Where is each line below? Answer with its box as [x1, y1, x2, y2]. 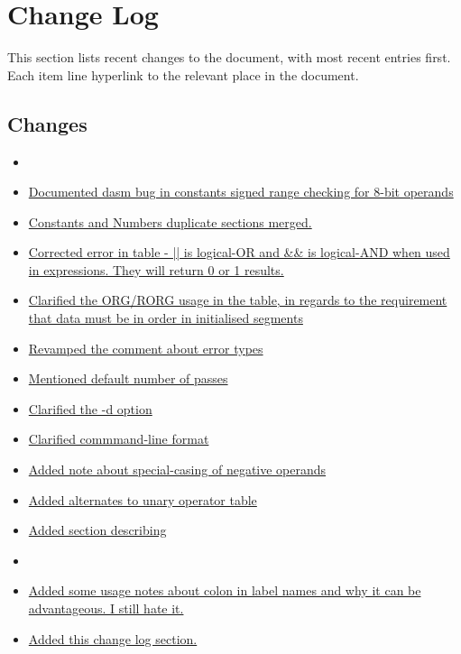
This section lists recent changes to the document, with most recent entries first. [7, 48, 451, 67]
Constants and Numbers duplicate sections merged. [28, 212, 312, 231]
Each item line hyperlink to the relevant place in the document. [7, 65, 359, 84]
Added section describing [28, 520, 167, 539]
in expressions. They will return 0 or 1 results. [28, 260, 284, 279]
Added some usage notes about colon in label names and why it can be [28, 581, 421, 600]
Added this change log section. [28, 629, 198, 648]
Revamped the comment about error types [28, 338, 263, 357]
